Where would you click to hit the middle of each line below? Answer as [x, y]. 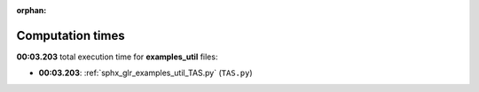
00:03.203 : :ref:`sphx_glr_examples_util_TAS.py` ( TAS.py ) [145, 73]
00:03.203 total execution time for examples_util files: [117, 57]
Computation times [71, 35]
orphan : [31, 10]
